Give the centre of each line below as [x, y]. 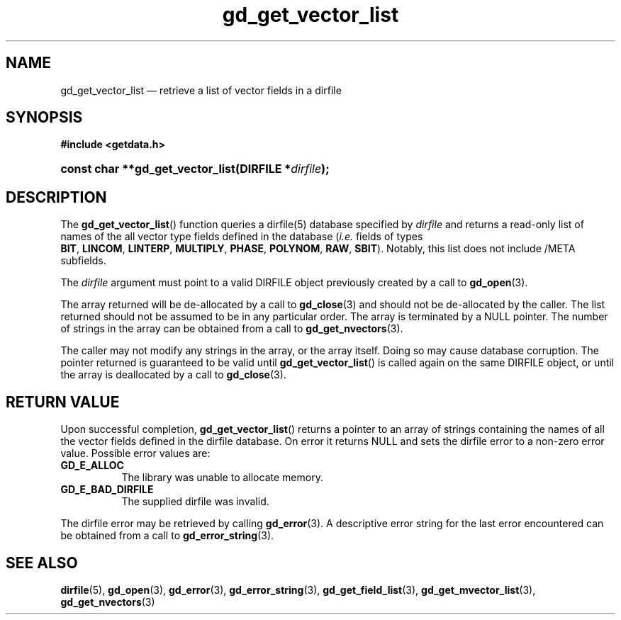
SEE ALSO [42, 563]
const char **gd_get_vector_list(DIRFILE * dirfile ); [195, 169]
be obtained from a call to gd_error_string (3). [167, 536]
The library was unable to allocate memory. [222, 478]
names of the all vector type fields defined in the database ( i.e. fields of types [242, 237]
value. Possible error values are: [135, 453]
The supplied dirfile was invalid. [195, 502]
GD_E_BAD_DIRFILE [107, 490]
